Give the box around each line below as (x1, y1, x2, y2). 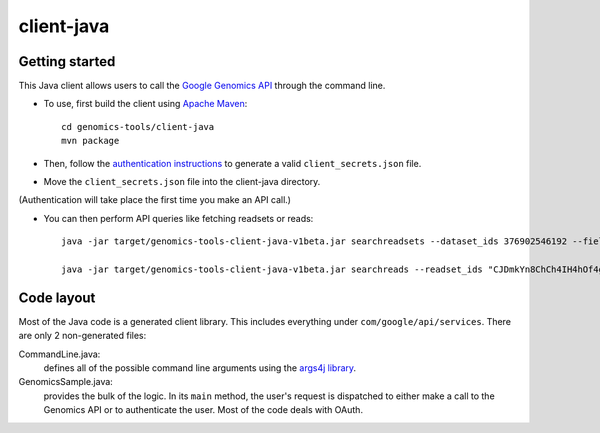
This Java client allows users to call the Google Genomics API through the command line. (18, 80, 386, 92)
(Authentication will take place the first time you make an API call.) (18, 194, 292, 206)
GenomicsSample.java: (18, 376, 114, 388)
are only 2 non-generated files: (18, 330, 147, 342)
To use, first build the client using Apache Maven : (43, 98, 248, 110)
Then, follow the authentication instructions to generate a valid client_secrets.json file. (43, 157, 422, 169)
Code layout (18, 289, 96, 306)
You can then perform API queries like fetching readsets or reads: (43, 212, 314, 224)
